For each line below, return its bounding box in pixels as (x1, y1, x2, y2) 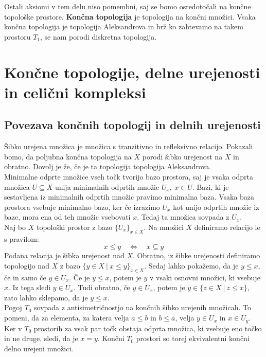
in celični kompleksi (4, 81, 146, 102)
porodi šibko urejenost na (142, 151, 223, 162)
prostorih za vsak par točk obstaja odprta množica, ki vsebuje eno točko (33, 323, 262, 333)
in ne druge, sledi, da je (4, 333, 78, 344)
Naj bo (4, 221, 26, 232)
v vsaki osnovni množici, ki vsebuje (149, 272, 260, 282)
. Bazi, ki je (192, 181, 229, 192)
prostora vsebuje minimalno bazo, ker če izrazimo (4, 201, 160, 212)
